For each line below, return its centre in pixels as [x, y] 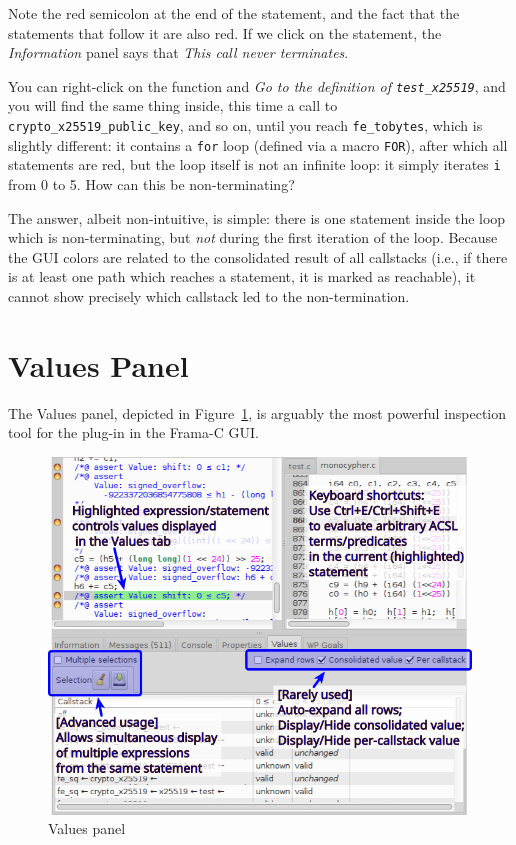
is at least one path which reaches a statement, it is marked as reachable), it [242, 276]
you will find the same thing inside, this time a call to [173, 105]
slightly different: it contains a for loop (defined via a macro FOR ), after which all [258, 144]
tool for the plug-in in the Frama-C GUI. [133, 432]
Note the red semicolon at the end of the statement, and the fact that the [234, 13]
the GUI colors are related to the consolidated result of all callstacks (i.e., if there [258, 256]
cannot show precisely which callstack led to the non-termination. [209, 295]
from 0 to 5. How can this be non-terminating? [151, 184]
